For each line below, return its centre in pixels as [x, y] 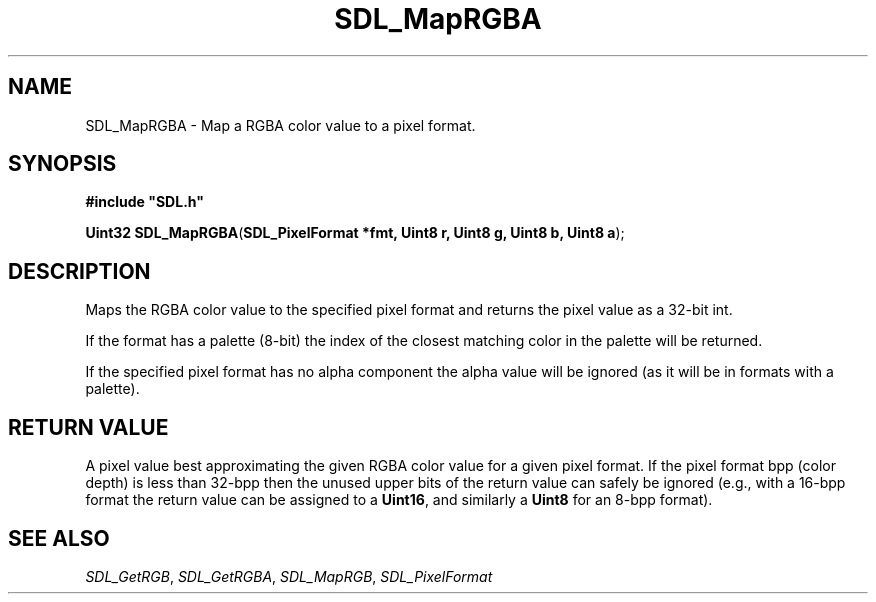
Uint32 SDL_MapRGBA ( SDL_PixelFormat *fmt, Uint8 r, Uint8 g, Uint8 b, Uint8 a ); [355, 233]
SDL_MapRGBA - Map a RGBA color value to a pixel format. [280, 125]
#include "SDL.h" [144, 202]
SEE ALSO [59, 538]
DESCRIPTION [79, 271]
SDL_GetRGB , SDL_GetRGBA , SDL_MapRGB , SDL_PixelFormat [289, 576]
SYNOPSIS [62, 164]
